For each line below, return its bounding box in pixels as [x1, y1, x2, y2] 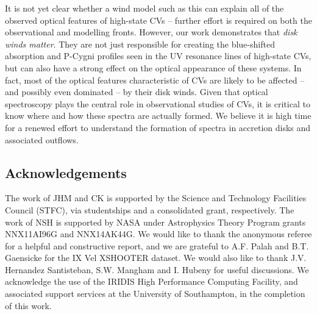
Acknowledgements [5, 163, 127, 182]
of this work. [5, 299, 52, 312]
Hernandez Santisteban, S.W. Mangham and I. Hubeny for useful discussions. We [5, 263, 309, 276]
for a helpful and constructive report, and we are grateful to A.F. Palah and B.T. [5, 239, 309, 252]
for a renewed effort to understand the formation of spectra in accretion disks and [5, 121, 311, 134]
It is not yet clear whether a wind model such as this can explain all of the [5, 2, 284, 14]
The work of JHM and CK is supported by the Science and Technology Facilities [5, 191, 307, 204]
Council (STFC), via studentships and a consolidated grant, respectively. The [5, 203, 294, 216]
